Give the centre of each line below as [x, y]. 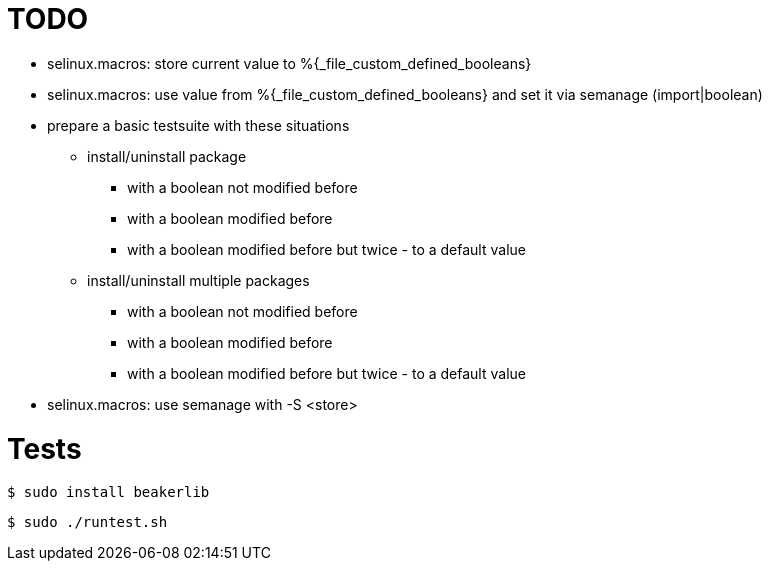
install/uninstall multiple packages [198, 280]
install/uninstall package [167, 156]
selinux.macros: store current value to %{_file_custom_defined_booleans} [289, 63]
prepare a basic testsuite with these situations [198, 125]
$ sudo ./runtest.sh [87, 522]
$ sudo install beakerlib [108, 492]
